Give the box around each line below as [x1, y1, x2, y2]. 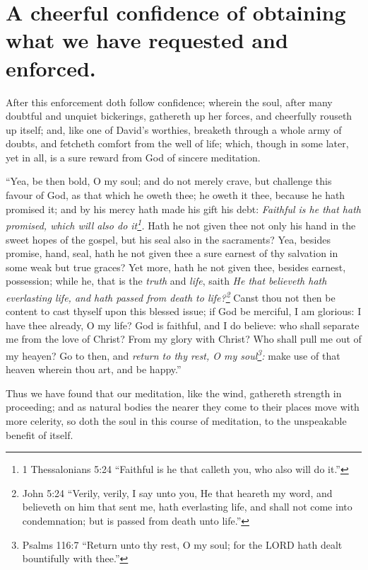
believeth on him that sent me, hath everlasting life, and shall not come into [22, 499, 352, 514]
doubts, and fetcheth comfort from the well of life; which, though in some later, [6, 136, 349, 151]
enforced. [6, 53, 96, 82]
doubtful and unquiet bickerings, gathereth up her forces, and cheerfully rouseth [6, 108, 352, 123]
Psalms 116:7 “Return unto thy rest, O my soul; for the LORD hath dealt [22, 537, 343, 552]
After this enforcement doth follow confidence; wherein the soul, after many [6, 94, 333, 109]
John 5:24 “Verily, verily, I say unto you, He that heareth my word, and [22, 485, 333, 500]
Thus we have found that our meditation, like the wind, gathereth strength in [6, 385, 342, 400]
